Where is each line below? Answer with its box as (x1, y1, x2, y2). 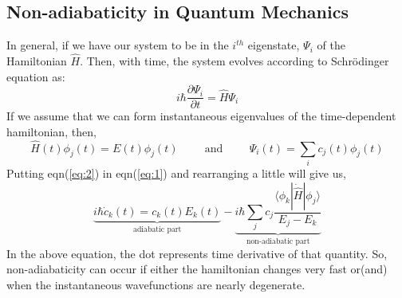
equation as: (6, 68, 65, 84)
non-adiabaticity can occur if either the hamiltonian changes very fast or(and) (6, 261, 388, 277)
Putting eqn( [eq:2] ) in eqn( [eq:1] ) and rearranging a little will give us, (6, 165, 346, 181)
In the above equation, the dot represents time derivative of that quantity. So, (6, 245, 388, 261)
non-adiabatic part (246, 237, 310, 246)
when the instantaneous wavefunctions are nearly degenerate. (6, 276, 305, 292)
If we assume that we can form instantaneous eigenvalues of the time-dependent (6, 108, 396, 124)
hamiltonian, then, (6, 123, 97, 139)
